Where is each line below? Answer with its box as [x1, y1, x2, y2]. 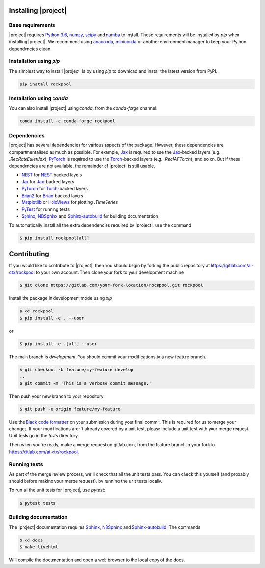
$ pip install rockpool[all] [19, 235, 90, 241]
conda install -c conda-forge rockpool [19, 118, 115, 124]
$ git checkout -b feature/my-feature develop [19, 367, 133, 372]
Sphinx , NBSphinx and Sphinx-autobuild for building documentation [21, 213, 158, 219]
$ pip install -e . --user [19, 315, 84, 321]
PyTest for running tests [21, 206, 70, 212]
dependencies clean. [9, 46, 52, 52]
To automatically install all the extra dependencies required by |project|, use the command [9, 222, 191, 228]
